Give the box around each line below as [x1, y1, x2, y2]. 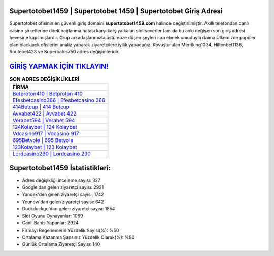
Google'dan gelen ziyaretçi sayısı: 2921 [22, 184, 104, 190]
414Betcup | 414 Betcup [12, 103, 70, 110]
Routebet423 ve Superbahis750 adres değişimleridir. [9, 49, 120, 55]
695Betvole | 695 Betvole [12, 137, 74, 144]
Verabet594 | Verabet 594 [12, 117, 75, 124]
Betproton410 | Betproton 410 [12, 90, 83, 97]
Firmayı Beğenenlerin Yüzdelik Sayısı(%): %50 [22, 227, 119, 233]
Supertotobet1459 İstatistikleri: [9, 163, 111, 173]
